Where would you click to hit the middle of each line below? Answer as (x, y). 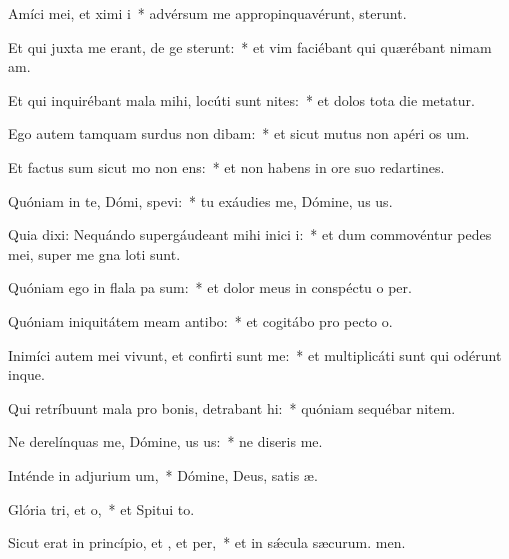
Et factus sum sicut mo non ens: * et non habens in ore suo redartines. (226, 166)
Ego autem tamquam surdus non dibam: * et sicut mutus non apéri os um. (239, 133)
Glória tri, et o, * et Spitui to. (101, 508)
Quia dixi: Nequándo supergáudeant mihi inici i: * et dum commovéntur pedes (250, 234)
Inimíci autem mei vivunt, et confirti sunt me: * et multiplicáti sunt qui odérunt (255, 354)
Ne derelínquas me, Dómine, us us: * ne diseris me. (165, 441)
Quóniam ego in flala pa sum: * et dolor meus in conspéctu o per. (210, 287)
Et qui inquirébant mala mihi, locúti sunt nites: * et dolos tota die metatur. (241, 99)
